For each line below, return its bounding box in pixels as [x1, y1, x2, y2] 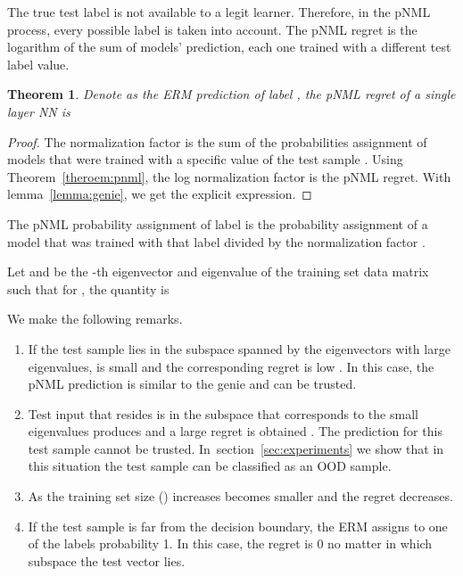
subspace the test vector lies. [28, 551, 186, 570]
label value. [7, 54, 70, 73]
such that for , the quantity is [7, 279, 169, 298]
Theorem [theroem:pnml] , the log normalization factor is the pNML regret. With [7, 167, 451, 185]
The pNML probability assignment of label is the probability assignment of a [7, 214, 428, 233]
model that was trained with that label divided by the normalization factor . [7, 232, 426, 251]
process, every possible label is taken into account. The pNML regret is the [7, 20, 418, 38]
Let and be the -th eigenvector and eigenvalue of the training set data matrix [7, 262, 429, 281]
